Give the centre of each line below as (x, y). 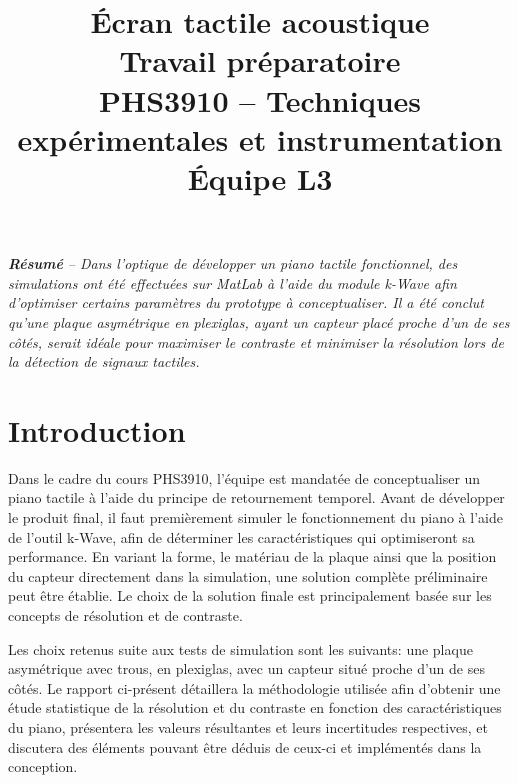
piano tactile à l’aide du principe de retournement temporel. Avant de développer (256, 497)
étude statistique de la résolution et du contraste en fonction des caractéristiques (255, 707)
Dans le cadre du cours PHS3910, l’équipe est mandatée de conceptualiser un (244, 477)
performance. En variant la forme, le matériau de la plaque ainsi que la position (252, 556)
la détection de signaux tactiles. (104, 361)
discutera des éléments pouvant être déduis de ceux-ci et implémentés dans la (245, 746)
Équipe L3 (260, 177)
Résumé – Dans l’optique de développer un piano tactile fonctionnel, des (233, 263)
